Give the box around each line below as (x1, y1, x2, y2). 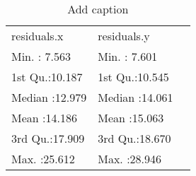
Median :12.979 (11, 89, 87, 105)
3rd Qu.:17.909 (11, 130, 85, 146)
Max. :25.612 (11, 151, 75, 167)
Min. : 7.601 (98, 48, 158, 64)
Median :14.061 (98, 89, 173, 105)
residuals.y (98, 28, 150, 44)
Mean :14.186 (11, 110, 77, 126)
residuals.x (11, 28, 64, 44)
